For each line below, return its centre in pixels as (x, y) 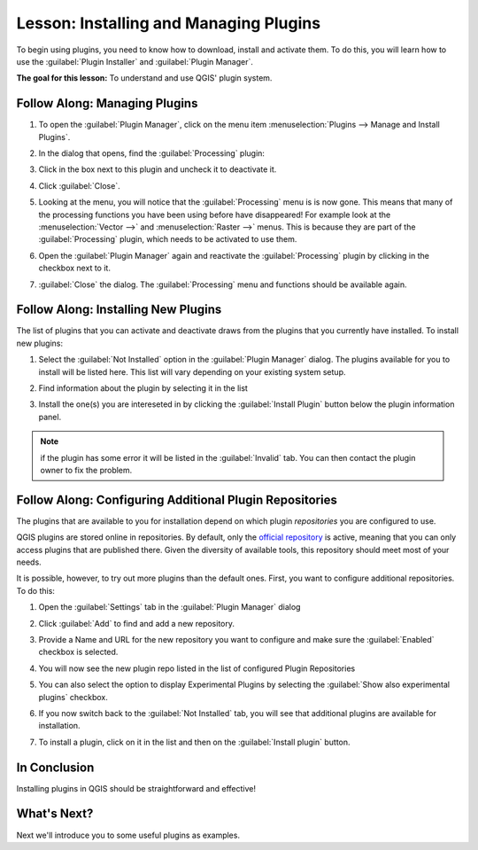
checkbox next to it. (74, 268)
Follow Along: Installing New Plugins (119, 310)
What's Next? (55, 814)
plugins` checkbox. (73, 697)
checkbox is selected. (78, 652)
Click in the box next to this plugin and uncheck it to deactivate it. (158, 169)
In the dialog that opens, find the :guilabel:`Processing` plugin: (152, 153)
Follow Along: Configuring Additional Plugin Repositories (177, 499)
